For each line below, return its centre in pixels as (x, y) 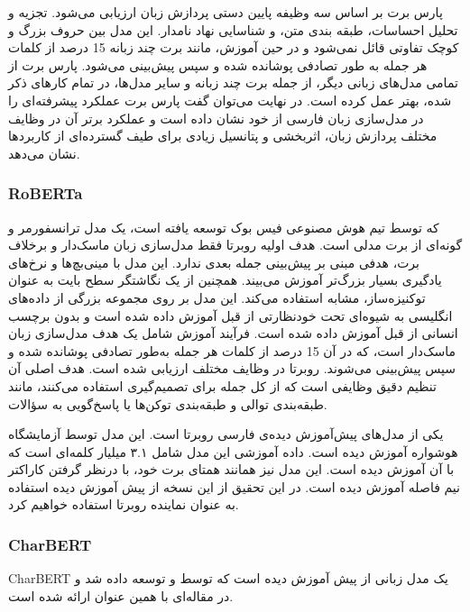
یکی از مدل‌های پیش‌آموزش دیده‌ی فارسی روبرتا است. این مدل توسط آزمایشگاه (226, 434)
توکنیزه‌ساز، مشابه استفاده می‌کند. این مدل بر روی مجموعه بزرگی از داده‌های (217, 297)
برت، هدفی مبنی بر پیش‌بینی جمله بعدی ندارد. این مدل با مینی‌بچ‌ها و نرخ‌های (214, 262)
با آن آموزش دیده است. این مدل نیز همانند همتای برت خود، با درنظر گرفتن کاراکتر (231, 469)
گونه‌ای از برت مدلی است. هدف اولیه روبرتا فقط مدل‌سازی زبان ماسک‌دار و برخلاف (235, 245)
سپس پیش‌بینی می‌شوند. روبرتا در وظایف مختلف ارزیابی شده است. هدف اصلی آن (232, 368)
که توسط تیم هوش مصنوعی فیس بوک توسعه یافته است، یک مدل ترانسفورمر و (224, 227)
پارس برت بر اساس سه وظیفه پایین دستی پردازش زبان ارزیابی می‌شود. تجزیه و (226, 12)
